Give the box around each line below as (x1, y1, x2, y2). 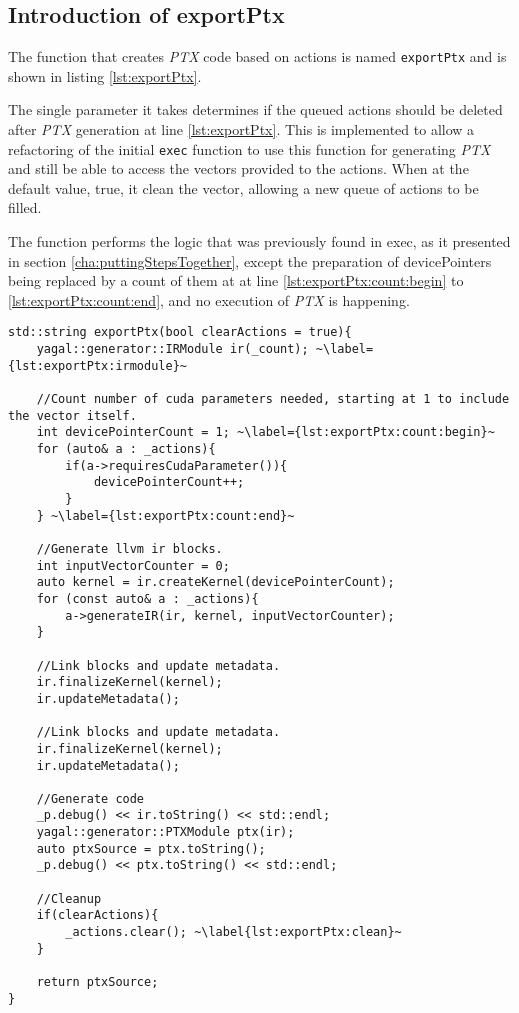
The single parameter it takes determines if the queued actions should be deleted (8, 99, 503, 120)
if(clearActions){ (36, 908, 159, 923)
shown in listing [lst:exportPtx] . (8, 65, 202, 86)
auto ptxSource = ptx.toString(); (36, 841, 266, 856)
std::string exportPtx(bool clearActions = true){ (8, 325, 352, 340)
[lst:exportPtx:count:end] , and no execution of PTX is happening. (8, 289, 410, 310)
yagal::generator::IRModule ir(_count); (36, 342, 309, 357)
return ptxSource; (36, 975, 159, 990)
